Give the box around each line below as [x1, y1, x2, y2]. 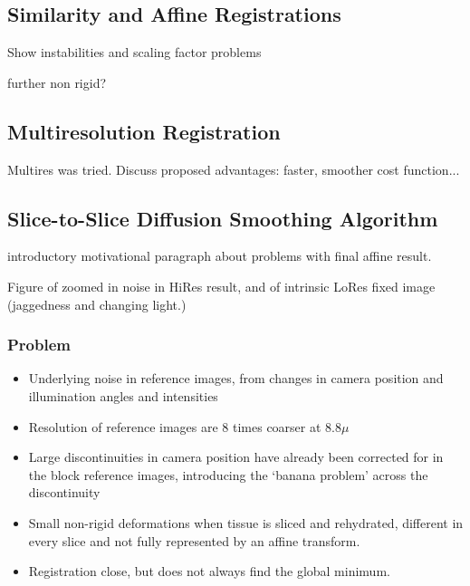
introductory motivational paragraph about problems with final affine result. [7, 246, 432, 265]
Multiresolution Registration [7, 117, 281, 145]
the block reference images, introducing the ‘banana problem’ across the [28, 465, 428, 484]
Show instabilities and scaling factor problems [7, 43, 262, 62]
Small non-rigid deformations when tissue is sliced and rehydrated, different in [28, 513, 464, 532]
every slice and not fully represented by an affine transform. [28, 531, 360, 550]
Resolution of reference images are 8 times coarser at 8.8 [28, 417, 341, 436]
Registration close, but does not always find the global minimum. [28, 562, 390, 581]
